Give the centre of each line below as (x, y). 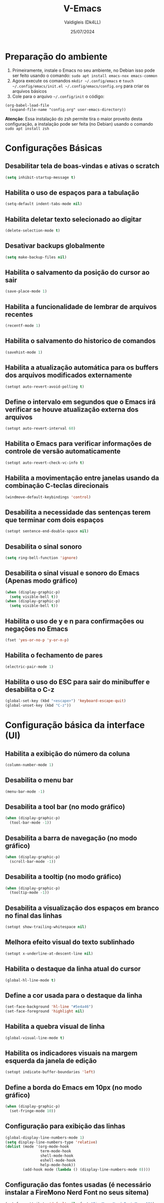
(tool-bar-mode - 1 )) (30, 823)
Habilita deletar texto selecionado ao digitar (73, 219)
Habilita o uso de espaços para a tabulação (72, 193)
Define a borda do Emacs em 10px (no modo (74, 1087)
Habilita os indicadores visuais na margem (71, 1053)
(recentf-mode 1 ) (23, 326)
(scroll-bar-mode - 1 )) (33, 861)
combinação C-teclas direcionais (57, 486)
